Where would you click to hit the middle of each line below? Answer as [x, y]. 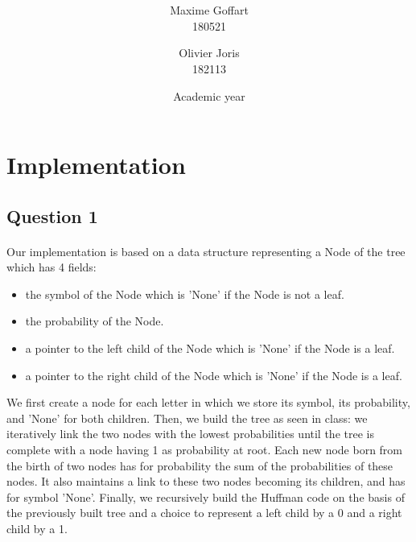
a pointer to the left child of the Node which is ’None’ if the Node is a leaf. [210, 348]
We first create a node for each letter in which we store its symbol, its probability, [208, 402]
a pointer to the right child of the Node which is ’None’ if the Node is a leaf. [214, 375]
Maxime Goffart [209, 10]
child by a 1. [37, 528]
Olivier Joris [209, 53]
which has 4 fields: [51, 267]
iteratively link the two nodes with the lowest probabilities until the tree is [190, 434]
